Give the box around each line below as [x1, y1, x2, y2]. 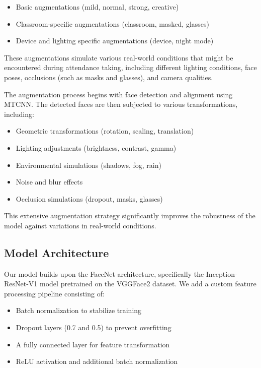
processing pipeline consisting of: [4, 288, 105, 298]
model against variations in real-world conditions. [4, 220, 156, 230]
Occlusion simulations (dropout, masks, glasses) [16, 193, 163, 204]
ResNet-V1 [4, 278, 38, 289]
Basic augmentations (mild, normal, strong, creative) [16, 2, 179, 12]
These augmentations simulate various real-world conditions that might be [4, 52, 233, 63]
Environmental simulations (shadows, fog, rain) [16, 159, 161, 170]
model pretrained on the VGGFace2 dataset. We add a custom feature [40, 278, 256, 289]
